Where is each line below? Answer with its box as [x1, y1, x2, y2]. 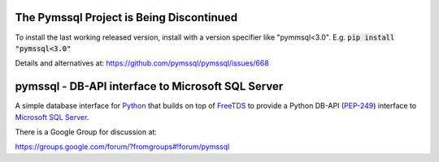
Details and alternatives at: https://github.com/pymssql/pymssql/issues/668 [15, 58, 270, 68]
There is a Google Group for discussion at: [15, 126, 158, 137]
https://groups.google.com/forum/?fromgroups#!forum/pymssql [15, 142, 230, 151]
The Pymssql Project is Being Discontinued [15, 11, 238, 24]
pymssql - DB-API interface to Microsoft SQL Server [15, 79, 284, 93]
